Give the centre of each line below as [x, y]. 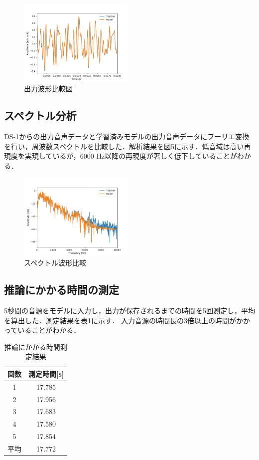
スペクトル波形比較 [55, 263]
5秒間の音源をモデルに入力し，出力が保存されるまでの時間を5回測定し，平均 [129, 310]
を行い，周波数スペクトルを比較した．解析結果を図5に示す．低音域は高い [124, 146]
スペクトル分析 [40, 115]
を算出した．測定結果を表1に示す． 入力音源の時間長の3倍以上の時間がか [124, 320]
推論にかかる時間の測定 [62, 290]
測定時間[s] [46, 373]
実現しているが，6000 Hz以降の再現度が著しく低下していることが [131, 156]
